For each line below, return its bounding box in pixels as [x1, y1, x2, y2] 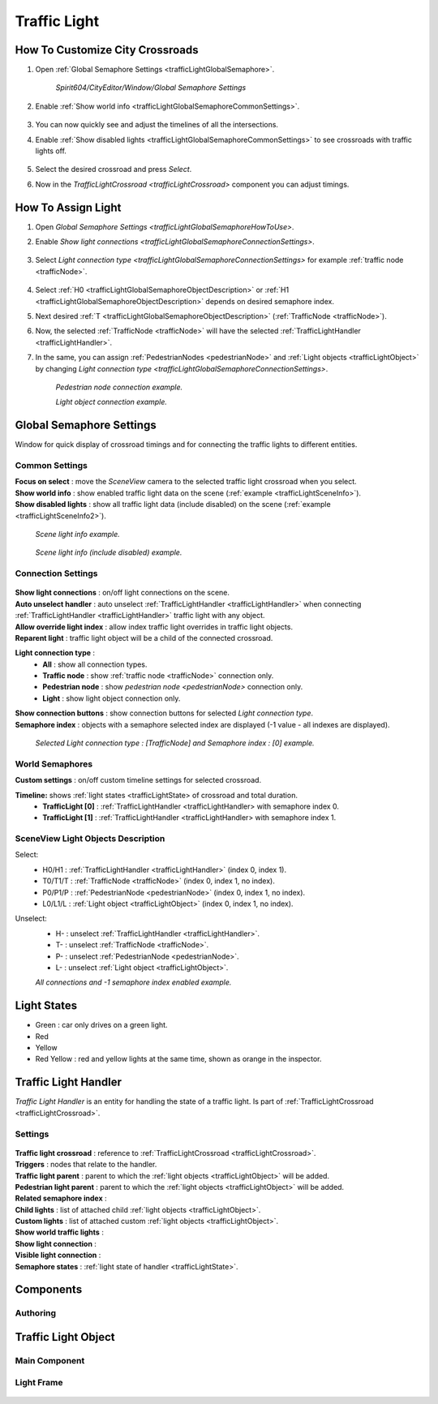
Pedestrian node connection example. [55, 382, 183, 392]
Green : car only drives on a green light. [35, 1020, 168, 1030]
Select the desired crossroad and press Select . [35, 165, 192, 174]
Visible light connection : [15, 1250, 101, 1260]
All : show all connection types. [42, 659, 148, 669]
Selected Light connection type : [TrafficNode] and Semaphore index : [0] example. [35, 738, 316, 748]
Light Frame [15, 1376, 63, 1388]
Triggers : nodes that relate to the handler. [15, 1160, 157, 1170]
